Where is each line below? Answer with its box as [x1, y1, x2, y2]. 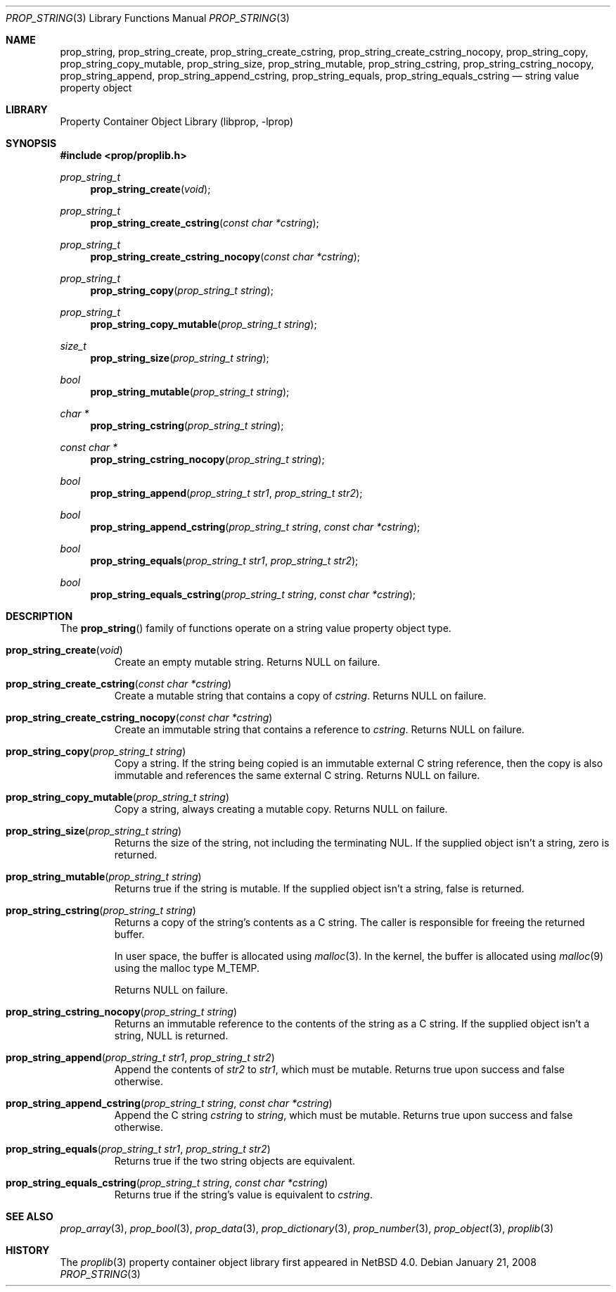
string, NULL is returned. [114, 1030, 229, 1041]
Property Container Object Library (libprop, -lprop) [60, 115, 294, 127]
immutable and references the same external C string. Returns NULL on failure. [114, 769, 480, 781]
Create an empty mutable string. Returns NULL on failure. [114, 656, 380, 668]
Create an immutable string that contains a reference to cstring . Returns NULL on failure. [114, 723, 525, 735]
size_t [60, 340, 86, 352]
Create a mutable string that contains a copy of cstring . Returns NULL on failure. [114, 690, 487, 702]
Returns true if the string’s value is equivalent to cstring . [114, 1189, 373, 1201]
